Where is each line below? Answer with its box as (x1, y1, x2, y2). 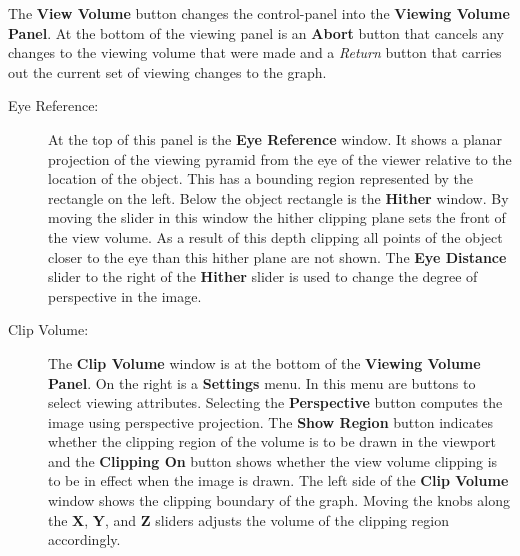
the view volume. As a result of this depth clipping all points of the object (48, 226, 503, 247)
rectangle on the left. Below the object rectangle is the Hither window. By (48, 187, 509, 208)
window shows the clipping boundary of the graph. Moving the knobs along (48, 490, 510, 511)
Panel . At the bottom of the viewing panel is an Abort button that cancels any (8, 22, 505, 43)
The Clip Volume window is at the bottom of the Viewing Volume (48, 352, 481, 373)
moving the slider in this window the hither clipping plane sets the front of (48, 207, 506, 228)
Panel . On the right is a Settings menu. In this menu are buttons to (48, 372, 476, 393)
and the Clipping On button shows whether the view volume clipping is (48, 450, 498, 471)
